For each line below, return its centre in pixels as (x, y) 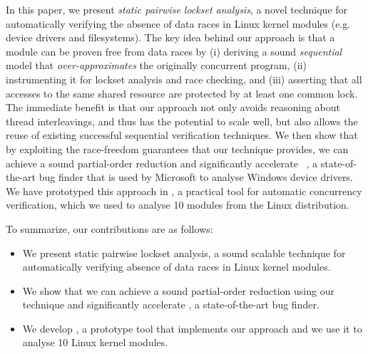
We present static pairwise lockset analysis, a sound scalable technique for (184, 253)
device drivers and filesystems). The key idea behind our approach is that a (170, 37)
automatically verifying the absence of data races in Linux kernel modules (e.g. (178, 23)
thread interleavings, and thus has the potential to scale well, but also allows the (182, 121)
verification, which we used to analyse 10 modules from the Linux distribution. (178, 205)
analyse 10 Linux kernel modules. (95, 342)
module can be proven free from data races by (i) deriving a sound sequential (174, 51)
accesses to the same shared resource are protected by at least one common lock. (182, 93)
